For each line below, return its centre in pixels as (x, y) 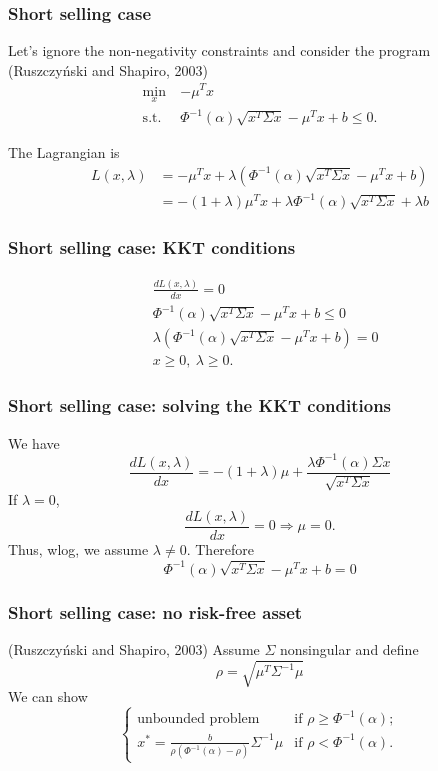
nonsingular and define (349, 648)
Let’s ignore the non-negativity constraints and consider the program (219, 50)
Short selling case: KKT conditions (152, 247)
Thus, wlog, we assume (78, 548)
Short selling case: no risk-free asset (155, 611)
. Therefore (220, 548)
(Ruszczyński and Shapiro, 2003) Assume (134, 648)
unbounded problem (198, 719)
